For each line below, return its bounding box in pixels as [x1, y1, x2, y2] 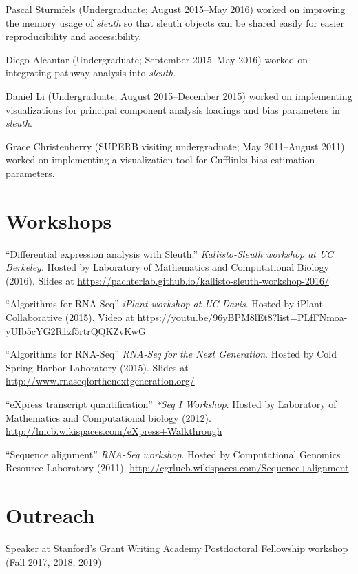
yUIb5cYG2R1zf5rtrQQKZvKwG [6, 323, 146, 338]
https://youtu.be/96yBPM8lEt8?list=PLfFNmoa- [137, 310, 348, 325]
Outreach [6, 501, 95, 529]
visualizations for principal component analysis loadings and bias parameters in [6, 102, 340, 116]
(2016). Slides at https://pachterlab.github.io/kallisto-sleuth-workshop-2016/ [6, 273, 329, 287]
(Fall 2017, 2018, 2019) [6, 554, 102, 568]
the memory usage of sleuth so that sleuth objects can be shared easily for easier [6, 15, 344, 30]
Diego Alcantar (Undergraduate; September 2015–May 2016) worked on [6, 52, 308, 66]
